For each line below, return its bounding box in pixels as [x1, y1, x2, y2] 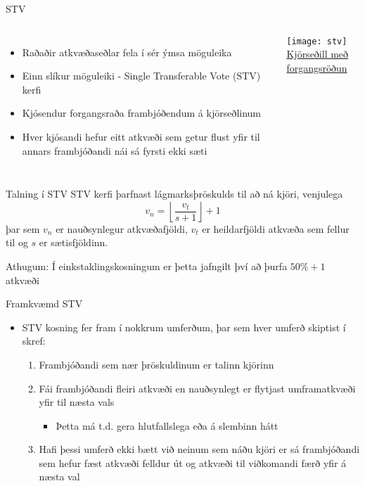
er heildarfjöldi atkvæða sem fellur [202, 221, 350, 236]
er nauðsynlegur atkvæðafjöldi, [56, 221, 188, 236]
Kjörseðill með [286, 46, 349, 61]
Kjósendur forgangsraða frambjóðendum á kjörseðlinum [22, 105, 262, 120]
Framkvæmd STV [6, 296, 83, 311]
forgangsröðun [286, 60, 347, 75]
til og [6, 235, 28, 250]
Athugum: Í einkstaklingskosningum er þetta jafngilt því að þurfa [6, 258, 288, 273]
